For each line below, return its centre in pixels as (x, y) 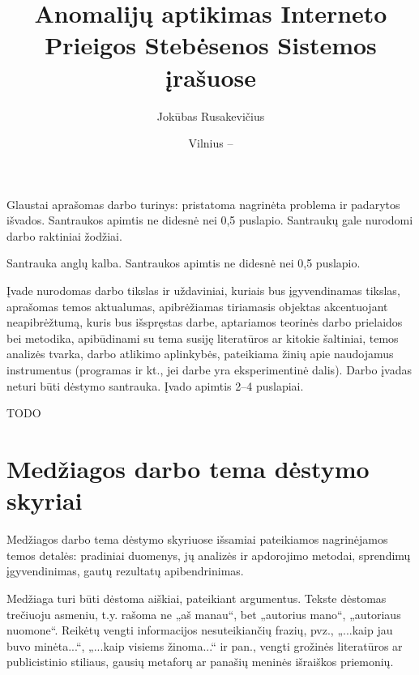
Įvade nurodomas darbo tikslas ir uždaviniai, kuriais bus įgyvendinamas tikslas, (203, 291)
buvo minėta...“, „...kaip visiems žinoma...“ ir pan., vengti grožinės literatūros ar (205, 645)
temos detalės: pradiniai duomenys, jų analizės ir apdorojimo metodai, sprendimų (209, 555)
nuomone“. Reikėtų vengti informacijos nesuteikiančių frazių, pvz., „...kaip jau (200, 630)
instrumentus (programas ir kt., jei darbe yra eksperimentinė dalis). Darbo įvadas (209, 370)
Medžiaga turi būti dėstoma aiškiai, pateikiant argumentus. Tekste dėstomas (197, 598)
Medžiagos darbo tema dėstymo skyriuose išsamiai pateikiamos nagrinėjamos (197, 539)
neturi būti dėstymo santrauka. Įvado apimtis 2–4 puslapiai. (155, 385)
